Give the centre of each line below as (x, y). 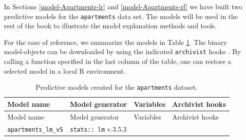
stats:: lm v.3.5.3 (98, 129)
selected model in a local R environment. (65, 70)
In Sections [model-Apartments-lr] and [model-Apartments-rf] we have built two (123, 6)
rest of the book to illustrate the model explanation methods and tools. (110, 26)
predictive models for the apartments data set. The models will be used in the (121, 16)
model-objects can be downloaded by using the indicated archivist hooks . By (123, 51)
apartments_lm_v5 (35, 130)
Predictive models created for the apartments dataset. (117, 87)
